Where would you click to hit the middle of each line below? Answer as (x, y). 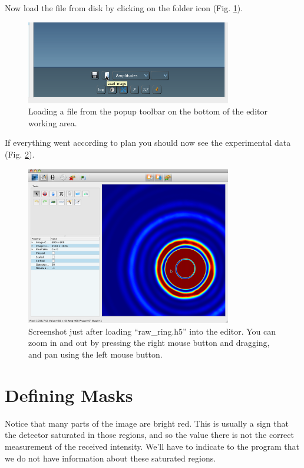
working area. (53, 122)
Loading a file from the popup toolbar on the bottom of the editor (148, 111)
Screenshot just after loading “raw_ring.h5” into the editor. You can (152, 331)
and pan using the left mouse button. (95, 354)
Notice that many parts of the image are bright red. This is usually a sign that (147, 423)
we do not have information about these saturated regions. (110, 458)
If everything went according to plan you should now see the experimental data (148, 143)
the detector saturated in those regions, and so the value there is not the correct (149, 435)
